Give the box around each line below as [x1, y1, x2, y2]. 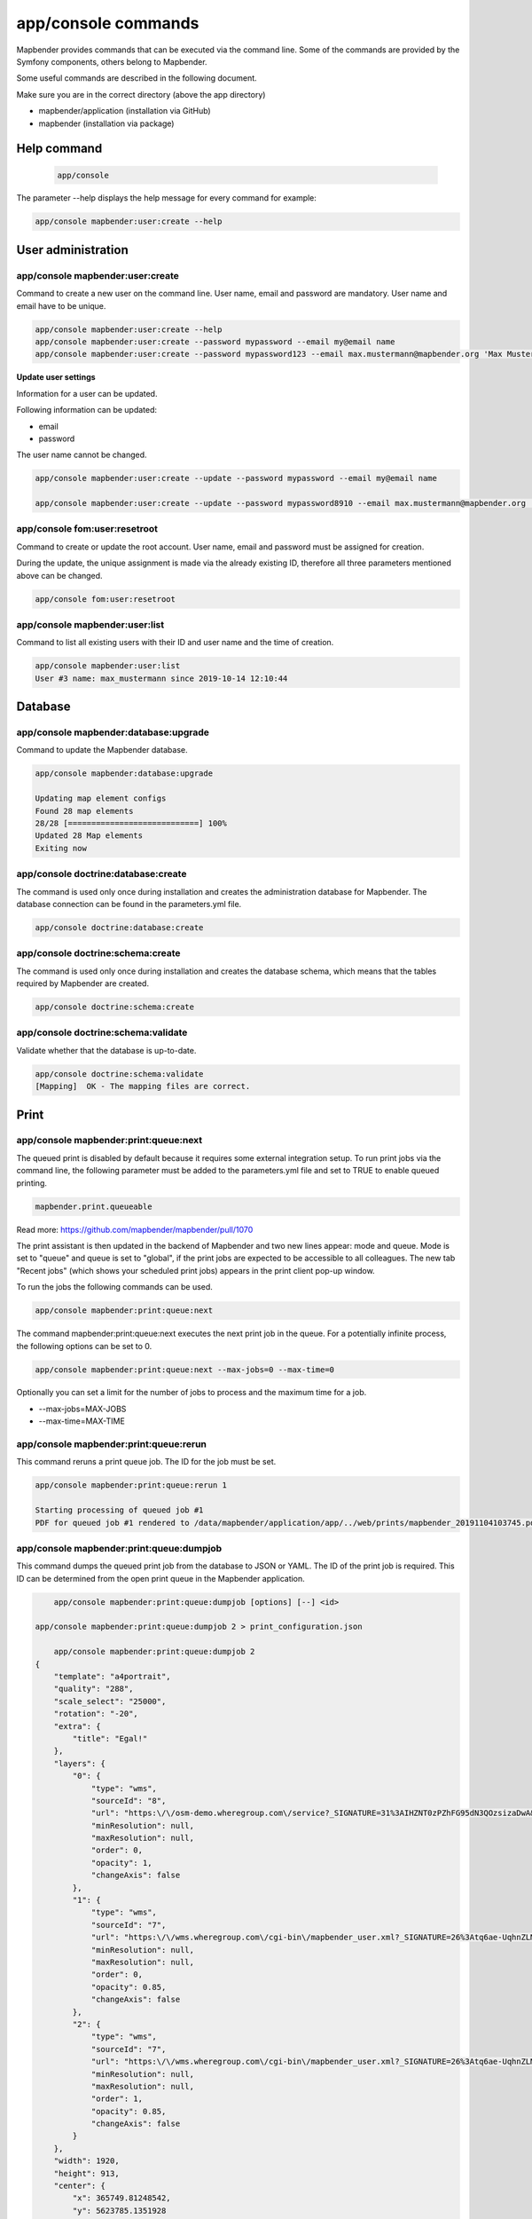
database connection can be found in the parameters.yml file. [16, 898, 242, 909]
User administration [16, 242, 129, 257]
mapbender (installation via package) [38, 118, 175, 129]
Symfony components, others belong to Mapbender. [16, 56, 207, 67]
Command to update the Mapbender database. [16, 745, 188, 755]
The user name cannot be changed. [16, 449, 147, 461]
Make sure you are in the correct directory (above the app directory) [16, 89, 266, 99]
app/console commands [16, 13, 199, 33]
